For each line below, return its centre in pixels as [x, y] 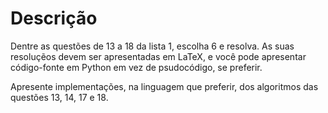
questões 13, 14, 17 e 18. [59, 97]
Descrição [54, 18]
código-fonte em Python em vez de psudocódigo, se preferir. [136, 67]
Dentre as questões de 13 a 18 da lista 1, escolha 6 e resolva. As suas [152, 46]
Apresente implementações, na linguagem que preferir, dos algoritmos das [164, 86]
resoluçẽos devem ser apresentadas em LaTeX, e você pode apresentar [158, 56]
